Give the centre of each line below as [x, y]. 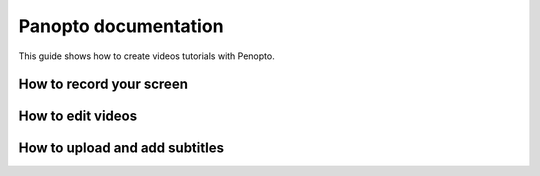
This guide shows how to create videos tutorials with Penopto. [146, 56]
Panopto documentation [121, 26]
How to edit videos [78, 116]
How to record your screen [103, 84]
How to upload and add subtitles [121, 148]
